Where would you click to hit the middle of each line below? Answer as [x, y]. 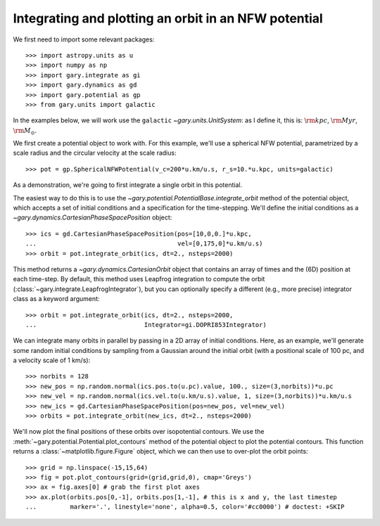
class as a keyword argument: [56, 299]
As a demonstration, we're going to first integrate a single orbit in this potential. [128, 185]
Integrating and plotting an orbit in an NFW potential [168, 18]
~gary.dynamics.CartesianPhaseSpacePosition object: [93, 217]
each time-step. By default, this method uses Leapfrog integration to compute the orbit [139, 279]
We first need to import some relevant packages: [84, 39]
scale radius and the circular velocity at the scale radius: [95, 153]
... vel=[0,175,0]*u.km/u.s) [144, 244]
